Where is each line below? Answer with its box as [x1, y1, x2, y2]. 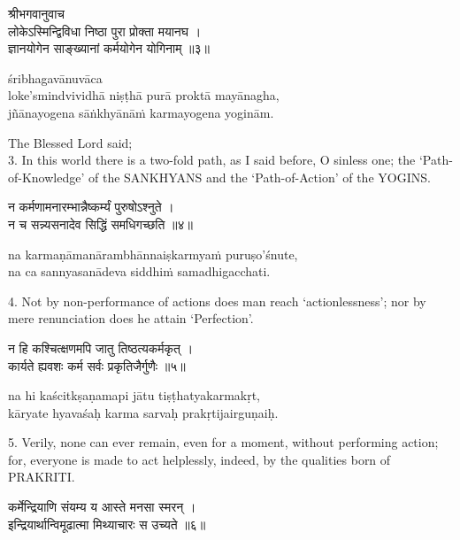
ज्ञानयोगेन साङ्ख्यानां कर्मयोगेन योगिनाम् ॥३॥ [8, 39, 210, 58]
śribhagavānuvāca [8, 68, 103, 87]
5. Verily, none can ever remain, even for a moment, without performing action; [8, 433, 439, 451]
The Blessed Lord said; [8, 133, 133, 151]
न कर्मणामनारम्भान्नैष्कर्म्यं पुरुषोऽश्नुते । [8, 197, 174, 216]
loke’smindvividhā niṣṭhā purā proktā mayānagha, [8, 86, 280, 104]
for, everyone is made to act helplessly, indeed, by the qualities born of [8, 450, 391, 468]
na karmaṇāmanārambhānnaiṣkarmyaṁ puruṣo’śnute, [8, 244, 298, 263]
